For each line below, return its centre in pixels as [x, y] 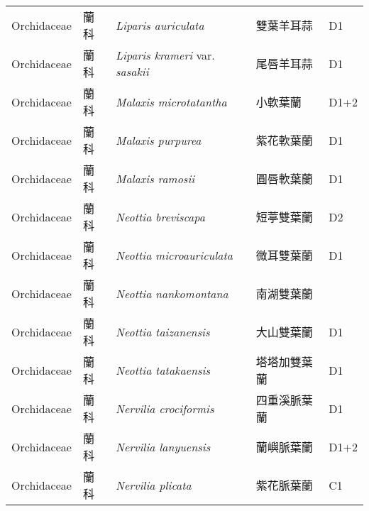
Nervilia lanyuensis [163, 446]
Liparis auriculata [160, 25]
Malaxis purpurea [159, 140]
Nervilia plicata [154, 485]
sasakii [132, 71]
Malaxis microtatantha [171, 101]
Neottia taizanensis [163, 331]
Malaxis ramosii [155, 178]
